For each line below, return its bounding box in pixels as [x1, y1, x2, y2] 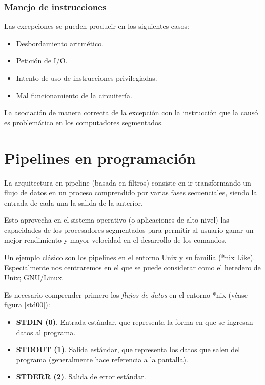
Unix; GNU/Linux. [4, 272, 64, 283]
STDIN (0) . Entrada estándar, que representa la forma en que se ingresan [16, 317, 253, 327]
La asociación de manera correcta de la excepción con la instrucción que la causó [4, 107, 258, 118]
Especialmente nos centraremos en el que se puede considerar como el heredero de [4, 262, 261, 272]
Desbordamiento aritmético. [16, 38, 104, 48]
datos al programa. [16, 326, 76, 337]
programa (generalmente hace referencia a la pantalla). [16, 354, 188, 364]
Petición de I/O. [16, 55, 68, 66]
